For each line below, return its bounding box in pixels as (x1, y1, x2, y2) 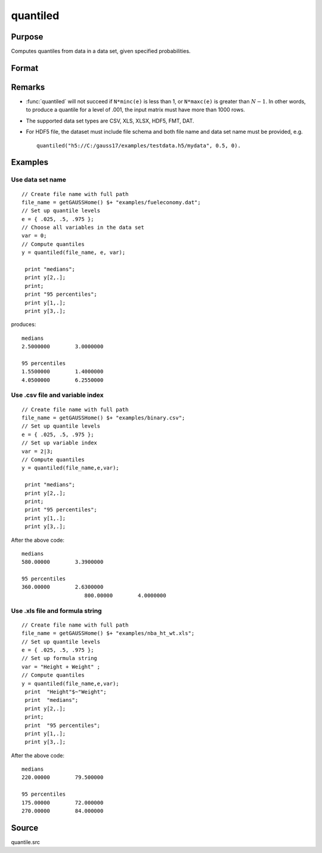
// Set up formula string (21, 655, 98, 662)
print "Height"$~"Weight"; (24, 688, 107, 695)
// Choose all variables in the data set (21, 224, 144, 231)
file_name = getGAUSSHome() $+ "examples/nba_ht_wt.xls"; (21, 630, 195, 637)
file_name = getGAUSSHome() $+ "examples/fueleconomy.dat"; (21, 199, 201, 205)
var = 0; (21, 232, 47, 239)
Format (11, 63, 39, 73)
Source (11, 823, 39, 833)
